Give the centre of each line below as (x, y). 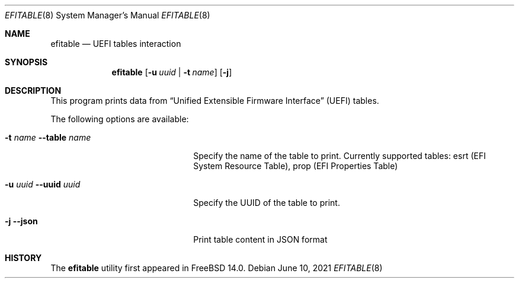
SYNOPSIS (26, 62)
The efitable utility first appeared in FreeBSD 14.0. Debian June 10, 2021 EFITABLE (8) (217, 268)
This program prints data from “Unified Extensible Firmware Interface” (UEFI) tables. (215, 101)
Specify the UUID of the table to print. (267, 203)
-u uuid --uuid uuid (43, 184)
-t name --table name (48, 137)
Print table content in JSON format (260, 239)
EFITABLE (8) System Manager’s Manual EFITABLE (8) (108, 15)
